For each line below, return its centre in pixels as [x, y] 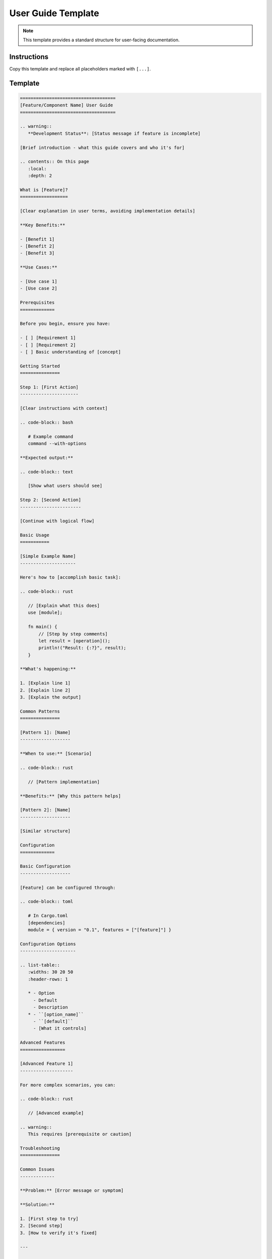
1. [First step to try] [49, 1218]
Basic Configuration [45, 866]
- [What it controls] [60, 1028]
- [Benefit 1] [37, 239]
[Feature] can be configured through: [68, 887]
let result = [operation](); [75, 641]
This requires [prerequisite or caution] [80, 1134]
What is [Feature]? [44, 190]
